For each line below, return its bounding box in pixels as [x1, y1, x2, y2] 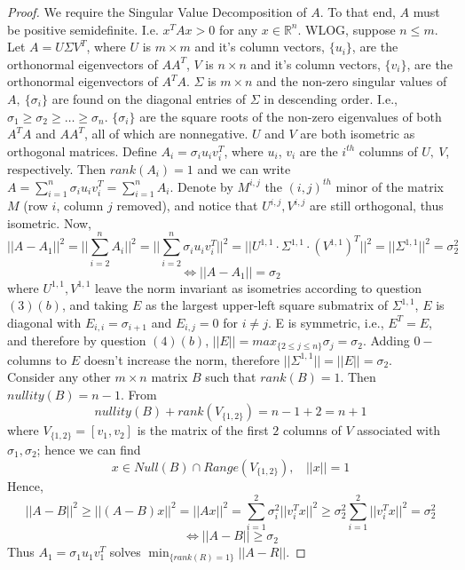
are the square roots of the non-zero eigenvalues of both [139, 107, 442, 125]
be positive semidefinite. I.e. [7, 20, 159, 38]
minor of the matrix [335, 177, 444, 195]
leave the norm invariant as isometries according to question [95, 278, 422, 297]
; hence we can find [36, 439, 141, 458]
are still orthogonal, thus [310, 196, 444, 215]
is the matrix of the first [137, 421, 269, 439]
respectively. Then [7, 159, 106, 178]
